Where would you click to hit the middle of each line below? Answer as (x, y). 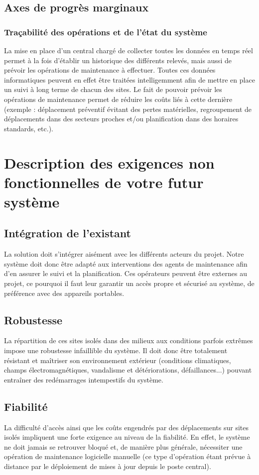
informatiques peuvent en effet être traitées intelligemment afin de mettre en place (129, 79)
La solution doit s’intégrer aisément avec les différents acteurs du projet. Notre (124, 254)
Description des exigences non (109, 162)
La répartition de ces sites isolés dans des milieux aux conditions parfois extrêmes (129, 340)
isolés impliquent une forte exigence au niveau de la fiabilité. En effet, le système (127, 437)
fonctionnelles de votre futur (104, 182)
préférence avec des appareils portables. (64, 293)
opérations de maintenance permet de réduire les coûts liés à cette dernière (118, 99)
